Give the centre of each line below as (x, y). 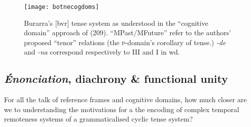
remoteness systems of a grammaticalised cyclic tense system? (99, 119)
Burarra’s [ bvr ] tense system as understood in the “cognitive (116, 23)
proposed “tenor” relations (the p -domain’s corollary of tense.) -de (125, 42)
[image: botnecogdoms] (62, 7)
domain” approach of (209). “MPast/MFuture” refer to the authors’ (127, 32)
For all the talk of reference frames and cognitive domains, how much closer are (125, 99)
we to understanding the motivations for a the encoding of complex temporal (122, 109)
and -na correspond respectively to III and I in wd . (102, 52)
